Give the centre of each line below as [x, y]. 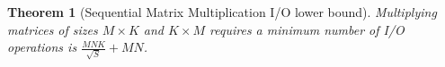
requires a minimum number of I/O [307, 29]
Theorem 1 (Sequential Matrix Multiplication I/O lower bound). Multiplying [222, 12]
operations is [42, 47]
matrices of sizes [53, 29]
